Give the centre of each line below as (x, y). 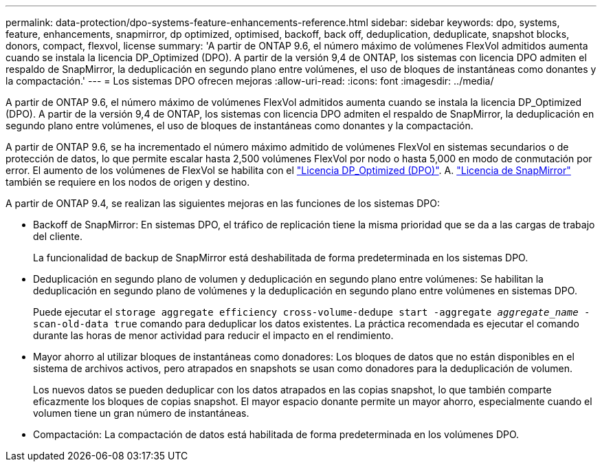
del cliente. (58, 236)
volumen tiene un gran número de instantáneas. (141, 413)
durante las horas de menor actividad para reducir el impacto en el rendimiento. (213, 335)
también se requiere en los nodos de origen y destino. (128, 182)
